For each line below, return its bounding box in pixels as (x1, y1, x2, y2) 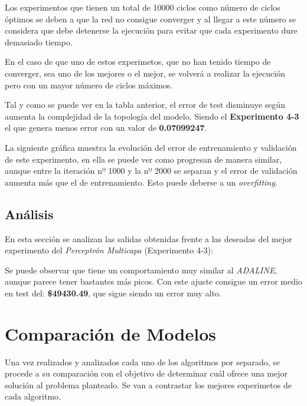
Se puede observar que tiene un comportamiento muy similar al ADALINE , (5, 263, 277, 276)
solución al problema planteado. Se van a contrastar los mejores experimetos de (5, 378, 292, 391)
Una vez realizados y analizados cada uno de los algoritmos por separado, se (5, 355, 280, 368)
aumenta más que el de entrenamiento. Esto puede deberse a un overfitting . (5, 176, 277, 188)
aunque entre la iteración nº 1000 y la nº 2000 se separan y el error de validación (5, 164, 298, 177)
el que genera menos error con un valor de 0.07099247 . (5, 121, 207, 134)
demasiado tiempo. (5, 35, 73, 48)
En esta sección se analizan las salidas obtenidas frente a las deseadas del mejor (5, 232, 292, 245)
